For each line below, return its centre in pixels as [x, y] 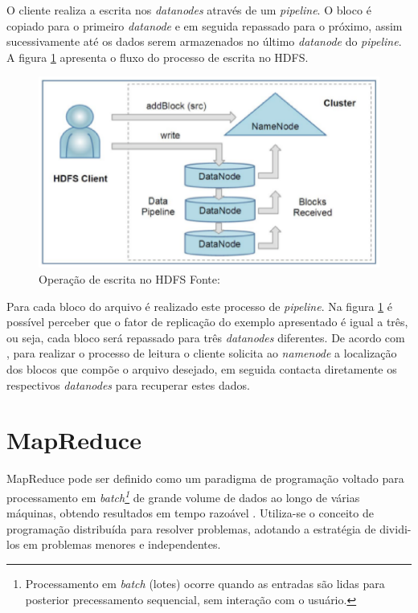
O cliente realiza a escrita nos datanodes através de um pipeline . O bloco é [189, 10]
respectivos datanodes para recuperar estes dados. [128, 384]
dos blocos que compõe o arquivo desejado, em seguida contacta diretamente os [202, 369]
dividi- [395, 528]
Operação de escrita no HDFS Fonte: [129, 279]
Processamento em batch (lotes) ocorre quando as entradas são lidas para [205, 583]
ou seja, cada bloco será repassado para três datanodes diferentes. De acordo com [206, 337]
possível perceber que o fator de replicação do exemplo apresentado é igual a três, [207, 322]
